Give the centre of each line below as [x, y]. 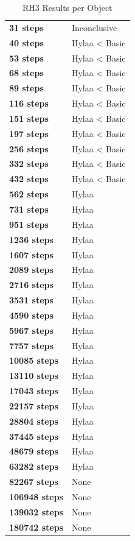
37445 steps [34, 436]
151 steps [29, 118]
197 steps [29, 133]
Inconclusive [94, 27]
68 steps [26, 73]
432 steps [29, 179]
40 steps [26, 42]
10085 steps [34, 360]
